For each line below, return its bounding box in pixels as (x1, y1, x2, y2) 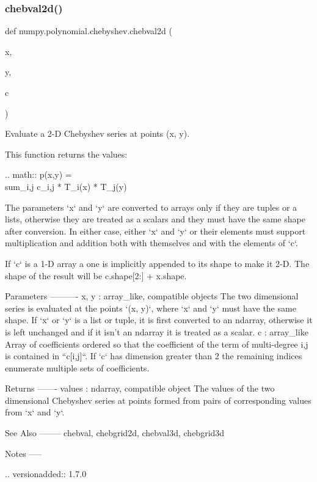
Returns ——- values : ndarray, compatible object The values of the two (5, 382, 275, 395)
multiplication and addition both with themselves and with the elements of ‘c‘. (5, 236, 298, 249)
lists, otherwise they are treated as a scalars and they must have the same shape (5, 213, 305, 225)
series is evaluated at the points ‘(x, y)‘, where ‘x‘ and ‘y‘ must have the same (5, 301, 296, 314)
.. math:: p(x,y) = (5, 168, 72, 181)
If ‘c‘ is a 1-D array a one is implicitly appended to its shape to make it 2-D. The (5, 257, 310, 269)
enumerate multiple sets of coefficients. (5, 361, 150, 374)
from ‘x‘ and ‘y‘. (5, 406, 65, 418)
